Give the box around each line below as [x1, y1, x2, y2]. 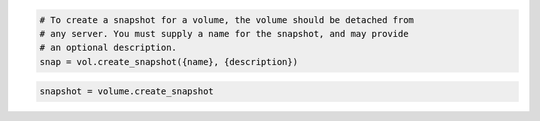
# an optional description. [39, 42, 177, 54]
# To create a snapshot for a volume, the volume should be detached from [39, 14, 415, 25]
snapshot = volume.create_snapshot [39, 86, 214, 97]
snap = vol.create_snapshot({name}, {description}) [39, 56, 299, 67]
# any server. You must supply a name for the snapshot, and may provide [39, 28, 409, 39]
